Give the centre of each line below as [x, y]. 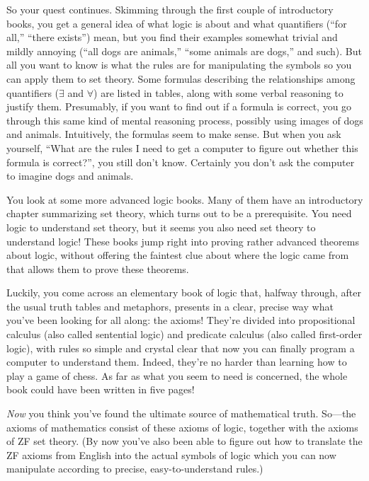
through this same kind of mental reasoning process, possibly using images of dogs [185, 120]
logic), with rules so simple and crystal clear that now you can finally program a [181, 348]
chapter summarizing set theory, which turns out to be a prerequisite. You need [179, 213]
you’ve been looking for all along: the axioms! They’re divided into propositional [181, 320]
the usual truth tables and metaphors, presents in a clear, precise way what [170, 306]
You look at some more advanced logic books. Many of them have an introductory [185, 199]
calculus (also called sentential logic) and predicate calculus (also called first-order [184, 334]
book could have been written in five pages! [101, 389]
